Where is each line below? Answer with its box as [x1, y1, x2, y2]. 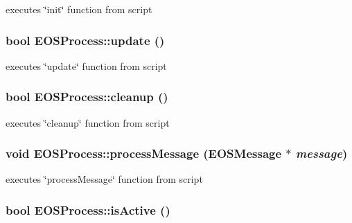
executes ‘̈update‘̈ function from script [6, 58, 167, 73]
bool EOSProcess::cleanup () [6, 88, 168, 105]
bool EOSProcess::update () [6, 31, 165, 48]
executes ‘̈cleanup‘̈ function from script [6, 115, 170, 130]
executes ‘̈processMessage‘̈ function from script [6, 172, 203, 186]
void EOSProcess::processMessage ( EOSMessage [6, 145, 282, 162]
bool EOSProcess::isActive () [6, 201, 170, 218]
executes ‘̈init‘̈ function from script [6, 2, 152, 16]
